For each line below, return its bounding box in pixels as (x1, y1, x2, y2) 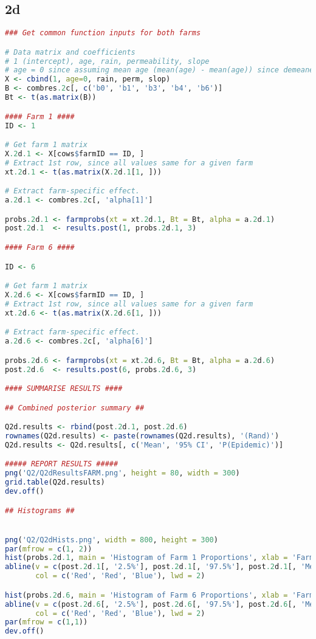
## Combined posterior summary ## (5, 403, 145, 412)
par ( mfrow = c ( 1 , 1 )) (5, 618, 88, 627)
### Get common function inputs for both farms (5, 29, 201, 38)
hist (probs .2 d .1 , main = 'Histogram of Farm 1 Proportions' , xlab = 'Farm (5, 553, 314, 562)
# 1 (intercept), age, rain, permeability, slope (5, 57, 210, 66)
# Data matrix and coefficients (5, 47, 136, 57)
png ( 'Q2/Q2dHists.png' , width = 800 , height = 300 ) (5, 535, 218, 544)
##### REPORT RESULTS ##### (5, 460, 118, 469)
